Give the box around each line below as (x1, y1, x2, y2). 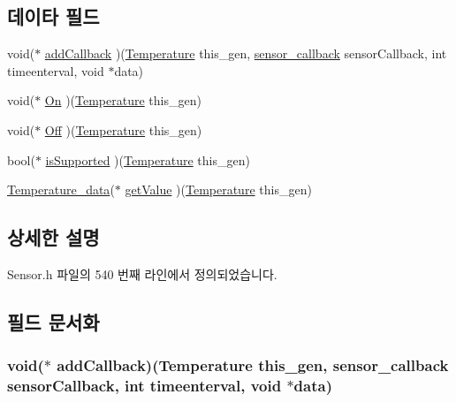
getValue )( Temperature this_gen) (125, 180, 312, 199)
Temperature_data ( (7, 180, 115, 199)
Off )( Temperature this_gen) (44, 120, 202, 139)
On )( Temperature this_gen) (44, 91, 201, 110)
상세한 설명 (7, 224, 100, 251)
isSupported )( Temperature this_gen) (45, 150, 250, 169)
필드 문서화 (7, 307, 100, 335)
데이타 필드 (7, 3, 100, 30)
